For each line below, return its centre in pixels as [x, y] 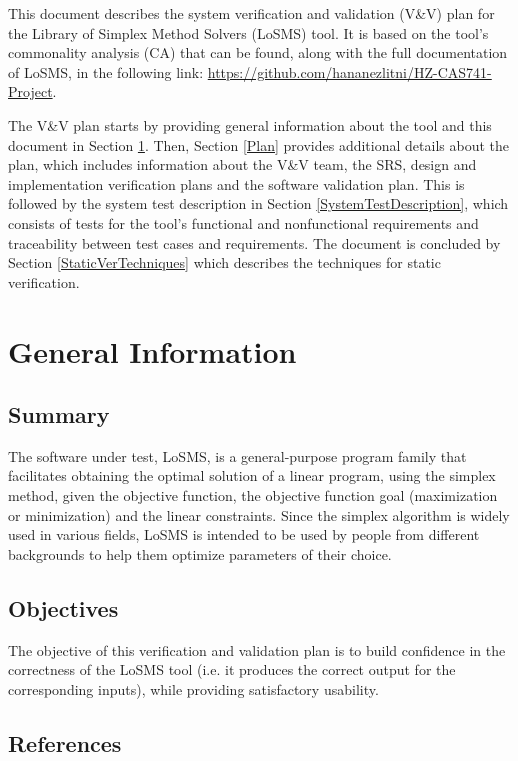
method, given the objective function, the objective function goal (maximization [253, 495]
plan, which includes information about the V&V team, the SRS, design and [242, 164]
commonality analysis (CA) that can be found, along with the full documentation [258, 52]
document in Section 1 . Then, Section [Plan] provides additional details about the [258, 144]
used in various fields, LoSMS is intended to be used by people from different [244, 534]
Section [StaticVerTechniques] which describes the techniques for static [224, 262]
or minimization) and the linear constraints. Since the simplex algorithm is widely [259, 514]
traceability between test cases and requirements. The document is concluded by [254, 242]
